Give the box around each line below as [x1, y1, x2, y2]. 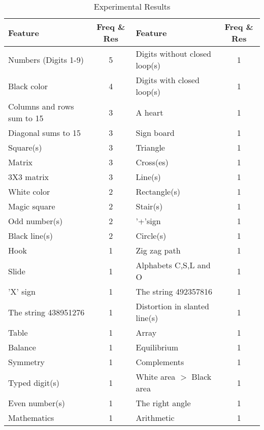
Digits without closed [136, 48, 211, 59]
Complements [136, 356, 184, 368]
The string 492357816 [136, 285, 212, 297]
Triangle [136, 141, 165, 153]
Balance [8, 341, 36, 353]
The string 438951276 [8, 306, 85, 318]
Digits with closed [136, 74, 200, 86]
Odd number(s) [8, 215, 63, 227]
